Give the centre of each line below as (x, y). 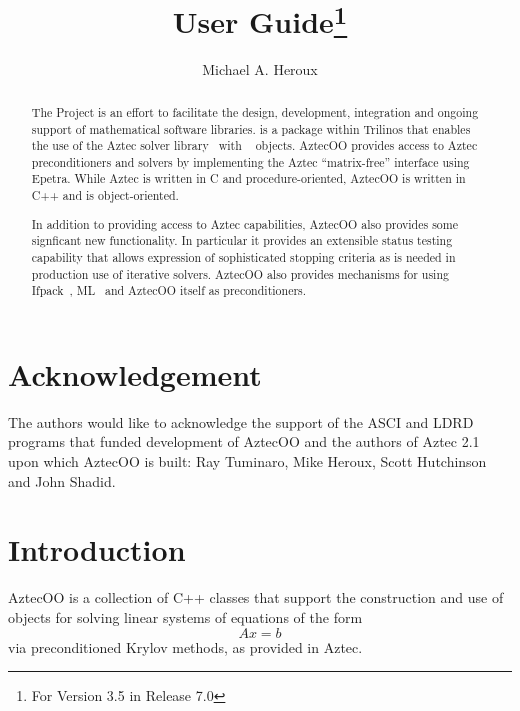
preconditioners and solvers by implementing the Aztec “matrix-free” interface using (250, 161)
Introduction (97, 549)
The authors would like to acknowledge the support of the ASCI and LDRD (241, 421)
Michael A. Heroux (260, 69)
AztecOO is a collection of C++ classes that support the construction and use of (256, 597)
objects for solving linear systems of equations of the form (185, 616)
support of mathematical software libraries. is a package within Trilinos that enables (251, 128)
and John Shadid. (62, 480)
